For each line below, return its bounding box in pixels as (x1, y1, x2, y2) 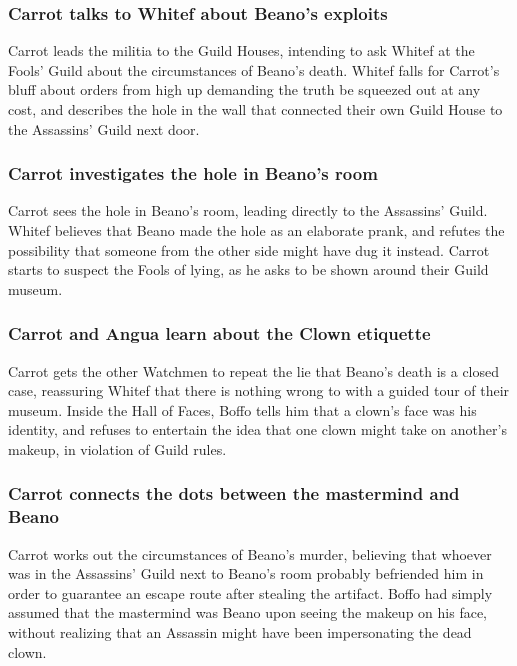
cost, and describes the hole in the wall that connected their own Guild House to (8, 99, 503, 119)
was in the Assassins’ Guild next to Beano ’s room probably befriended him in (8, 563, 484, 584)
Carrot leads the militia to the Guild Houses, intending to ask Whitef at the (8, 40, 475, 61)
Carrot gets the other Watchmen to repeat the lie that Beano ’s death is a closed (8, 360, 500, 381)
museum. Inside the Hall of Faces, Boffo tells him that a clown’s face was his (8, 399, 477, 420)
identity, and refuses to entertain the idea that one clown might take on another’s (8, 419, 507, 440)
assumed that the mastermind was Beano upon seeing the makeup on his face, (8, 602, 487, 623)
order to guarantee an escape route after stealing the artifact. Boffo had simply (8, 582, 493, 603)
